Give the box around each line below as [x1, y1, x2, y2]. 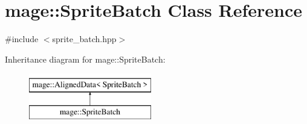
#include [5, 33, 39, 45]
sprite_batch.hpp [52, 33, 117, 45]
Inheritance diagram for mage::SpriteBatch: [5, 52, 166, 65]
